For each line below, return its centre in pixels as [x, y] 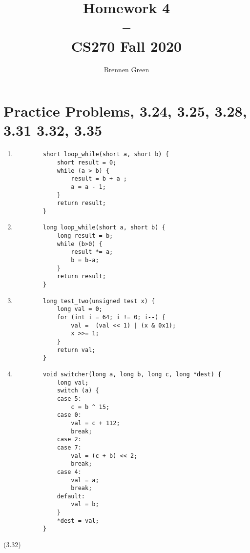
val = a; [85, 480]
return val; [76, 350]
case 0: [69, 415]
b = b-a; [85, 260]
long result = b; [85, 236]
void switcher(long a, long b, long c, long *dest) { [132, 374]
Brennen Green [126, 69]
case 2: [69, 440]
